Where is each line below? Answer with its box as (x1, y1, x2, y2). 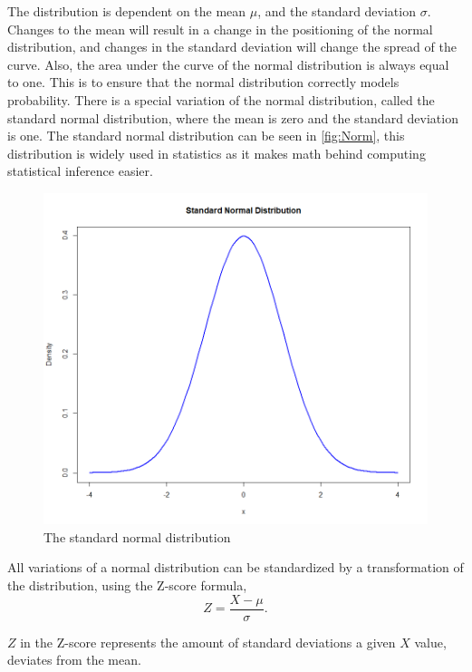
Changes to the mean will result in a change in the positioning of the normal (7, 19, 433, 38)
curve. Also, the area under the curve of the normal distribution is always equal (7, 54, 449, 73)
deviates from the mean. (7, 650, 141, 669)
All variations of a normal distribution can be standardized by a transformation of (7, 558, 464, 577)
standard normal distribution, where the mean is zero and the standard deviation (7, 108, 458, 127)
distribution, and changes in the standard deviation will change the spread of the (7, 37, 457, 56)
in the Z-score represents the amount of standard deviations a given (20, 632, 396, 651)
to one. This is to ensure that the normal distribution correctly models (7, 73, 400, 92)
